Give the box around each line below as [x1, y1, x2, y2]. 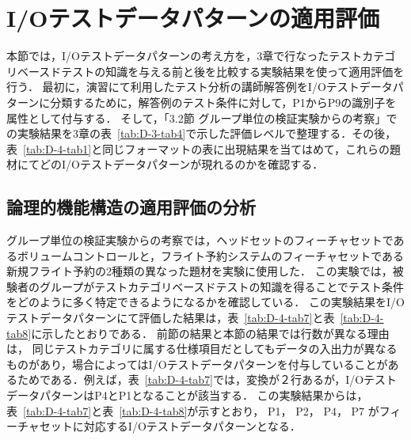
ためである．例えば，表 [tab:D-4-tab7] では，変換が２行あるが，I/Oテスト [17, 371, 398, 388]
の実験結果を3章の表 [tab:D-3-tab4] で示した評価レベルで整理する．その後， [6, 125, 397, 142]
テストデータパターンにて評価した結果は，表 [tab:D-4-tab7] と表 [6, 309, 335, 326]
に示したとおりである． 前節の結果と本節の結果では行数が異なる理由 [31, 324, 390, 341]
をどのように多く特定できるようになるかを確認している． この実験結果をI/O [6, 294, 405, 310]
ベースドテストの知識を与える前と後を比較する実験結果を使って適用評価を [17, 63, 405, 79]
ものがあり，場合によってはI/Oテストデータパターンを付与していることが [6, 355, 388, 372]
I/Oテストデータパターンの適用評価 [6, 2, 380, 34]
